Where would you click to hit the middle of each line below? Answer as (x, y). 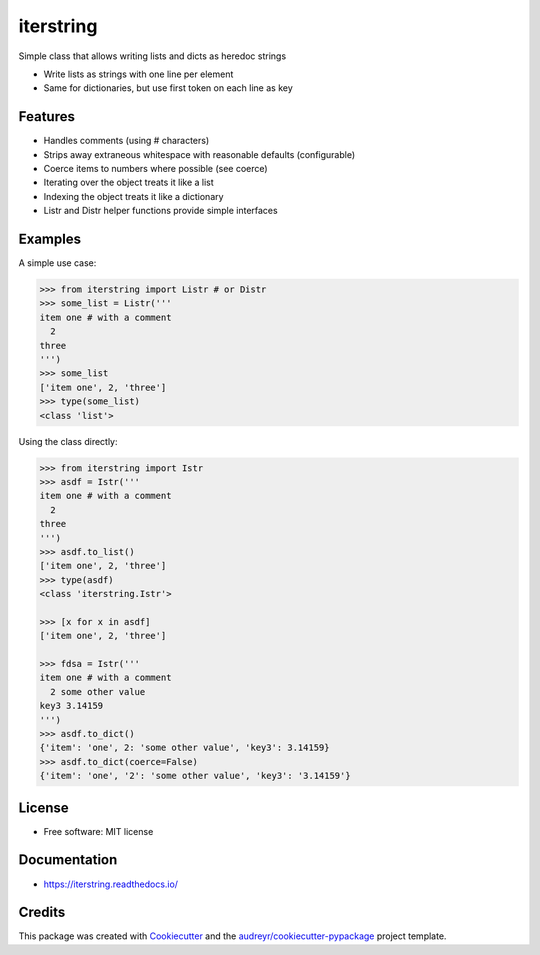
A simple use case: (57, 263)
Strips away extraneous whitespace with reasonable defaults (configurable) (199, 154)
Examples (50, 239)
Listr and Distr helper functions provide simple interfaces (161, 211)
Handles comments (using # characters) (126, 141)
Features (46, 116)
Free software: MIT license (98, 831)
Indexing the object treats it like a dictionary (133, 196)
